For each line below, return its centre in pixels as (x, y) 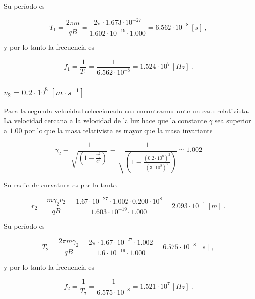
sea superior (233, 121)
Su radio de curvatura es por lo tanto (60, 185)
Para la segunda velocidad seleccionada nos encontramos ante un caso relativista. (127, 111)
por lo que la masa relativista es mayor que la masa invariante (118, 130)
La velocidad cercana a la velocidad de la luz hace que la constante (106, 121)
